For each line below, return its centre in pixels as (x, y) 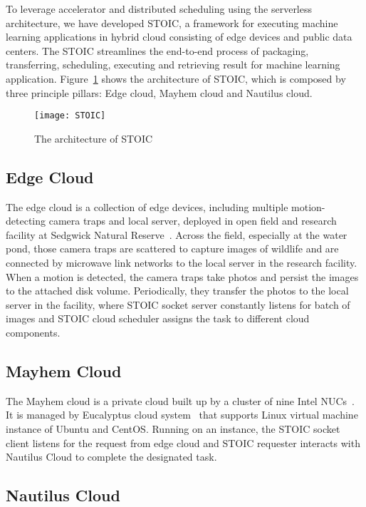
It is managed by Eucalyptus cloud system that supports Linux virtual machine (182, 415)
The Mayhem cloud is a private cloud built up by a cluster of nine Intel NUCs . (180, 400)
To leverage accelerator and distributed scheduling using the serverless (159, 9)
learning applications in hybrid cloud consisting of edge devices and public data (179, 37)
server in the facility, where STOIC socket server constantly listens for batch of (178, 304)
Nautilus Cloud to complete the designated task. (111, 457)
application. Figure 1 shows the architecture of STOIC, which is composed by (176, 78)
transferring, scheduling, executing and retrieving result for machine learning (173, 65)
